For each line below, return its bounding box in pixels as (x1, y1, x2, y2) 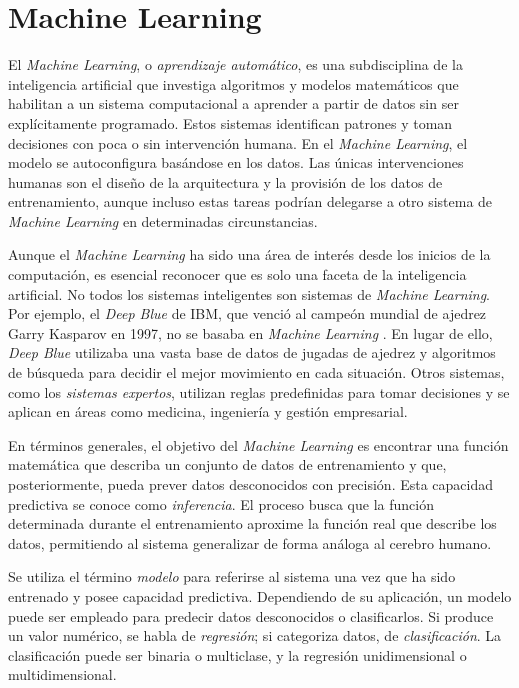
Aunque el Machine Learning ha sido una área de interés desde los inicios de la (8, 244, 491, 265)
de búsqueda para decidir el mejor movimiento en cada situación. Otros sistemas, (8, 362, 505, 383)
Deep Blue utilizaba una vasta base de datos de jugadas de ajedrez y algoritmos (8, 342, 496, 363)
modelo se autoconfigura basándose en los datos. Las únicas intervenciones (8, 152, 464, 173)
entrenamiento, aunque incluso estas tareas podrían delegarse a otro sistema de (8, 191, 493, 212)
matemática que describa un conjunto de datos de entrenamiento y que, (8, 454, 447, 475)
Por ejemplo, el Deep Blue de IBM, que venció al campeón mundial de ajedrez (8, 303, 487, 324)
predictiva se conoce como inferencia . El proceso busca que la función (8, 493, 434, 514)
